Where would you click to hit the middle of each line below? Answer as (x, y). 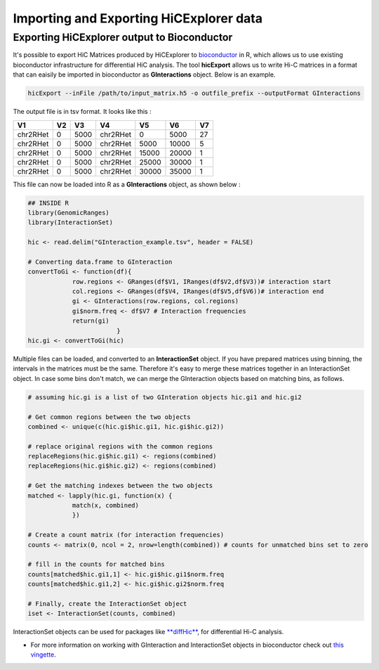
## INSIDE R (48, 203)
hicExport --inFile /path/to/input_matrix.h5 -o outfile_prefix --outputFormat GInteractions (194, 94)
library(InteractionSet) (71, 223)
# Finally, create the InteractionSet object (107, 604)
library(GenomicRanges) (69, 212)
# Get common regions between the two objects (109, 417)
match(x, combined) (106, 505)
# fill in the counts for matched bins (96, 565)
